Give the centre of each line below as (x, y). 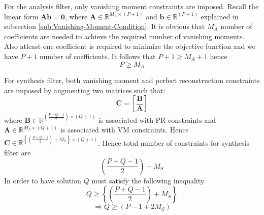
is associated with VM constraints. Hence (124, 130)
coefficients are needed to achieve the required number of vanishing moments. (124, 36)
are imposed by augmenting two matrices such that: (85, 90)
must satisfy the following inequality (148, 180)
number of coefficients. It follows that (98, 56)
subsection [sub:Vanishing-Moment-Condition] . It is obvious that (105, 26)
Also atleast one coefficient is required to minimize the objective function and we (130, 46)
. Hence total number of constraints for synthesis (174, 142)
